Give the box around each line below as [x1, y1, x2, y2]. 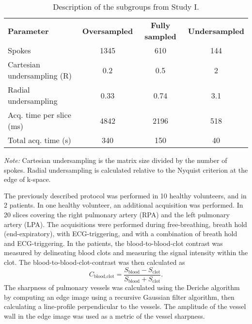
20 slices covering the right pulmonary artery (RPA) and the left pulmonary [4, 209, 230, 219]
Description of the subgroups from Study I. [53, 1, 199, 12]
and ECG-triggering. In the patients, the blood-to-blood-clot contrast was [4, 238, 223, 248]
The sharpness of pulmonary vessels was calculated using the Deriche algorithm [4, 282, 240, 292]
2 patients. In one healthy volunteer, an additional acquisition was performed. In [4, 200, 243, 210]
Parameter [8, 25, 49, 36]
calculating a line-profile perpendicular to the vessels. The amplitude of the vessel [4, 301, 246, 311]
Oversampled [82, 25, 133, 36]
